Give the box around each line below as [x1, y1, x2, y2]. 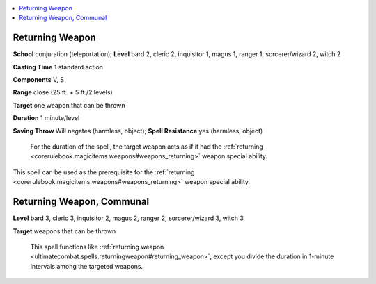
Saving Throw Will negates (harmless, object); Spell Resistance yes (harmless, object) [13, 126, 263, 135]
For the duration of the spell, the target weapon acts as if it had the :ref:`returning [30, 142, 264, 151]
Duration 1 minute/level [13, 114, 80, 122]
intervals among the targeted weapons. [30, 262, 143, 270]
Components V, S [13, 76, 64, 84]
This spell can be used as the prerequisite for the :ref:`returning [13, 167, 195, 176]
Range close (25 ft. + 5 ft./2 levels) [13, 88, 113, 97]
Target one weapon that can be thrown [13, 101, 125, 109]
